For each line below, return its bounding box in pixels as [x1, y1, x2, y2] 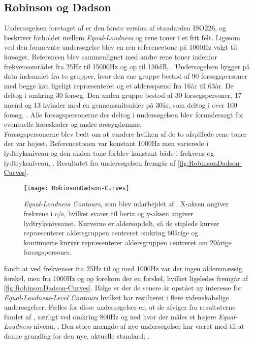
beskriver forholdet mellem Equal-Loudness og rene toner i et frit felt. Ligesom [4, 32, 241, 42]
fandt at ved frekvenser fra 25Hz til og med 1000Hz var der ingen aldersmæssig [4, 263, 242, 273]
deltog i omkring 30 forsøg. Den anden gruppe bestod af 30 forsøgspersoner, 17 [4, 90, 242, 100]
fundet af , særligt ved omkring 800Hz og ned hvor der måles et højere [4, 311, 216, 321]
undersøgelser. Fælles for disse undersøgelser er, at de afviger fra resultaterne [4, 302, 236, 312]
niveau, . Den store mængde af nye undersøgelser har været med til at [33, 321, 245, 331]
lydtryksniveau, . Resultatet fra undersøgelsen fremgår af [4, 157, 176, 168]
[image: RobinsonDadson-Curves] [24, 184, 129, 192]
